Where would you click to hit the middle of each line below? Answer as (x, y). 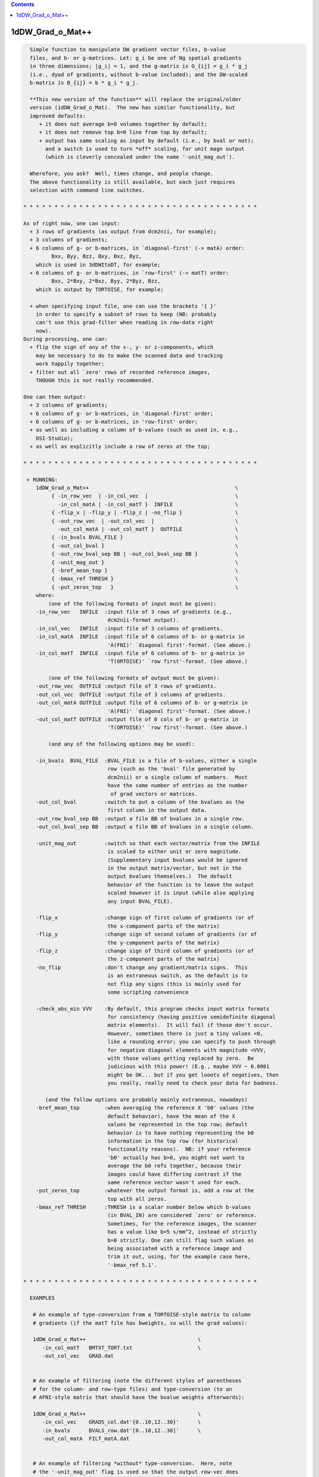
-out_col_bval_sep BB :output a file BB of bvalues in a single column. (145, 827)
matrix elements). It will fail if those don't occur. (190, 1025)
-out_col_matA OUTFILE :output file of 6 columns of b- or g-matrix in (142, 703)
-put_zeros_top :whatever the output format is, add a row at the (145, 1191)
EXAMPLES (42, 1298)
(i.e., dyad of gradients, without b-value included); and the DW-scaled (139, 74)
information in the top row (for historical (173, 1141)
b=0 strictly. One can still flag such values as (180, 1240)
